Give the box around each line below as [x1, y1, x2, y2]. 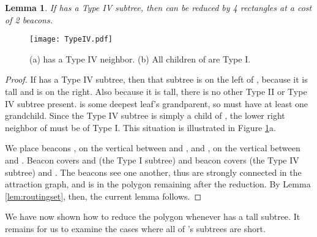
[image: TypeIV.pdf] [29, 35, 113, 44]
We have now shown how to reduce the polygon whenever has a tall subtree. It [5, 210, 300, 223]
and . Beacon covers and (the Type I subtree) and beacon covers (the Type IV [5, 154, 299, 166]
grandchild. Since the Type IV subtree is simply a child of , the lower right [5, 109, 285, 122]
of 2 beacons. [5, 13, 53, 26]
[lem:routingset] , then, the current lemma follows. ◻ [5, 189, 202, 202]
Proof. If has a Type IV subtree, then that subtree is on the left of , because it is [5, 73, 308, 86]
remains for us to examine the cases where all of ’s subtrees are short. [5, 222, 266, 235]
